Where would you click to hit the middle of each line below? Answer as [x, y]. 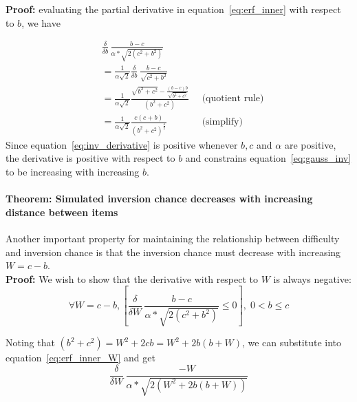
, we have [41, 22]
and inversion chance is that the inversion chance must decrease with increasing [173, 252]
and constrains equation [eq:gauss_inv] [268, 158]
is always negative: [312, 278]
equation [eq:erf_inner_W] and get [80, 358]
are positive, [310, 144]
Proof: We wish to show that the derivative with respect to [132, 278]
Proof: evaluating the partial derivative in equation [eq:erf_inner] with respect [173, 9]
